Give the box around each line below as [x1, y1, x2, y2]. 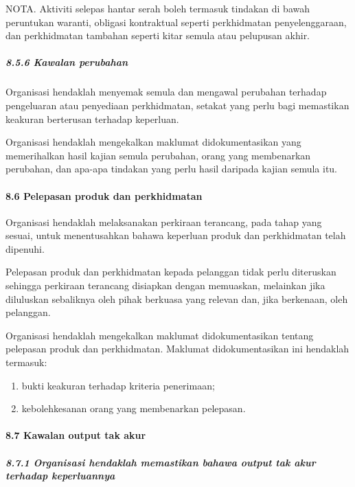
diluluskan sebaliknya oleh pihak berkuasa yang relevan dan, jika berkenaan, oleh [5, 291, 348, 306]
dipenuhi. [5, 241, 45, 256]
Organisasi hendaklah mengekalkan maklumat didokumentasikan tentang [5, 328, 314, 342]
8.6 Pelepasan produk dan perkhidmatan [5, 188, 203, 203]
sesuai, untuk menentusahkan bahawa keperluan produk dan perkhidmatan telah [5, 228, 346, 242]
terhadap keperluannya [5, 468, 115, 483]
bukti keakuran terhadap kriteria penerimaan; [21, 378, 215, 392]
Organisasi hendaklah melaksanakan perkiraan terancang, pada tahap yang [5, 214, 322, 229]
